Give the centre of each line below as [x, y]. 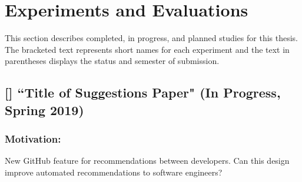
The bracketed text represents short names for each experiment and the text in [147, 49]
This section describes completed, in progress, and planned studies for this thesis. [151, 38]
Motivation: [33, 139]
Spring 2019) [44, 109]
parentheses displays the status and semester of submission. [112, 61]
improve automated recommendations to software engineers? [114, 172]
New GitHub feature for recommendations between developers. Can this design [147, 161]
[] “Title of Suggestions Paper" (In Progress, [143, 92]
